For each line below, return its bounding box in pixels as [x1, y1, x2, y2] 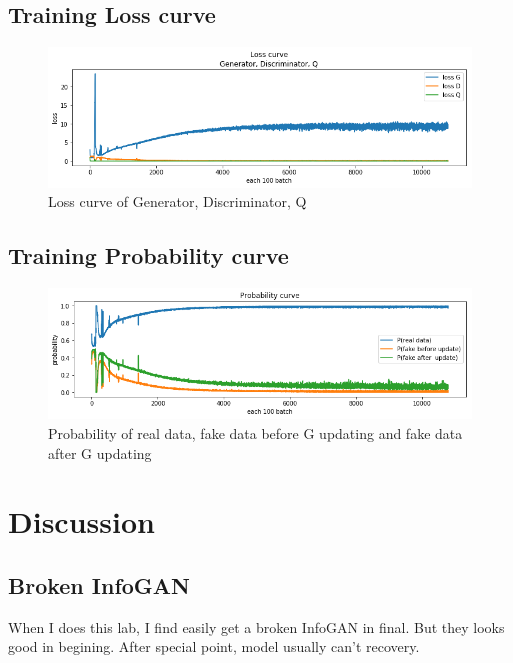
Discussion [8, 501, 155, 542]
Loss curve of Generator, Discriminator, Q [48, 191, 307, 212]
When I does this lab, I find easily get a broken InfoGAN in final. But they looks [8, 616, 505, 637]
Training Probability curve [8, 240, 289, 271]
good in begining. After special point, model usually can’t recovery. [8, 636, 420, 657]
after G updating [48, 442, 152, 463]
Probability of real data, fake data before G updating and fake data [48, 422, 463, 443]
